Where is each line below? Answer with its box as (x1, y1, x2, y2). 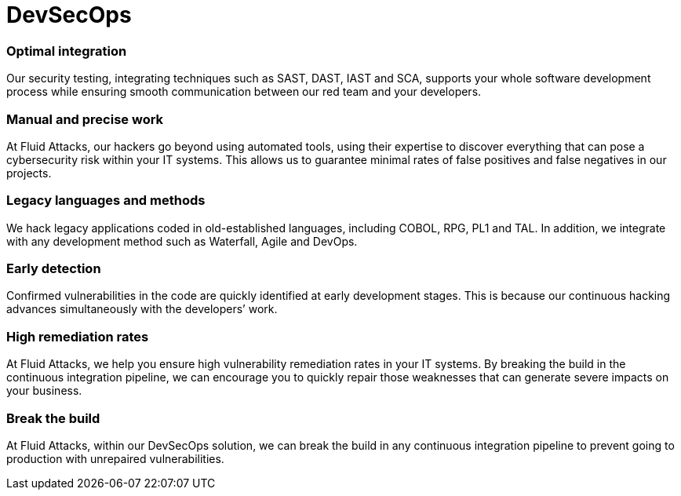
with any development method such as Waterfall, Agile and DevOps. (6, 234, 358, 248)
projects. (6, 166, 52, 180)
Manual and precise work (6, 111, 164, 127)
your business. (6, 384, 82, 398)
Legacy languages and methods (6, 192, 206, 209)
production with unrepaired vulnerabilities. (6, 451, 224, 465)
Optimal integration (6, 42, 127, 59)
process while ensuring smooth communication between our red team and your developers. (6, 85, 482, 99)
